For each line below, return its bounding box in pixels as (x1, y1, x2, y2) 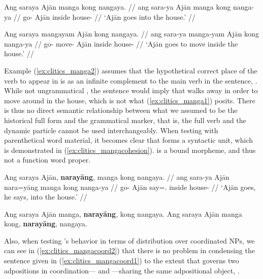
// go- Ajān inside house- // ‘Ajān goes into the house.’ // (13, 11, 196, 22)
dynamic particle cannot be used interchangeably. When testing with (4, 125, 218, 135)
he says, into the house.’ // (4, 191, 87, 202)
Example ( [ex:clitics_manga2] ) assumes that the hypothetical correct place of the (4, 65, 257, 75)
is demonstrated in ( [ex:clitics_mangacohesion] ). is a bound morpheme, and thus (4, 144, 256, 155)
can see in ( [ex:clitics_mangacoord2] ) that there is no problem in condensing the (4, 245, 255, 256)
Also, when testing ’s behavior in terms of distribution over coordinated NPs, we (4, 235, 255, 246)
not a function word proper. (4, 154, 91, 165)
